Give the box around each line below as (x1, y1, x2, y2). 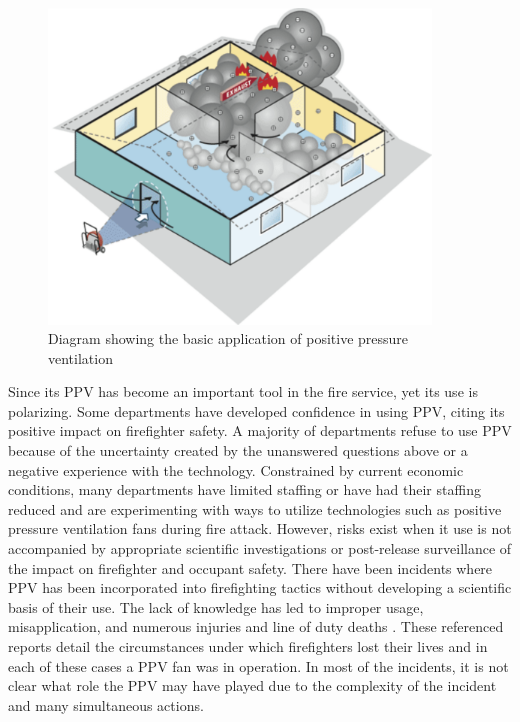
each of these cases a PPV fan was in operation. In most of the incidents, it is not (8, 655, 509, 676)
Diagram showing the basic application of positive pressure (48, 328, 409, 349)
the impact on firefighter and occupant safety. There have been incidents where (8, 557, 493, 578)
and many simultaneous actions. (8, 694, 204, 715)
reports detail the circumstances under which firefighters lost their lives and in (8, 636, 488, 656)
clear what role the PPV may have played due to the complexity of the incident (8, 675, 497, 696)
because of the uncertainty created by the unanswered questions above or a (8, 440, 468, 461)
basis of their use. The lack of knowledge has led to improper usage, (8, 596, 424, 617)
